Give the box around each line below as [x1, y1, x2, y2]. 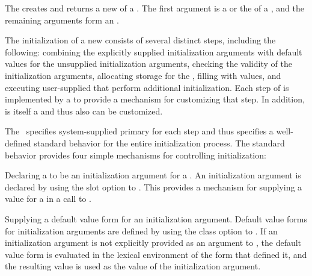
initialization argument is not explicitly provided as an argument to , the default [5, 236, 302, 249]
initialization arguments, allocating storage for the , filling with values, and [5, 69, 281, 81]
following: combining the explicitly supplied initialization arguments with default [5, 45, 302, 58]
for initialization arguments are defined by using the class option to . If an [5, 224, 278, 237]
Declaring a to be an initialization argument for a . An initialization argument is [5, 169, 301, 181]
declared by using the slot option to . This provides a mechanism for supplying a [5, 180, 302, 193]
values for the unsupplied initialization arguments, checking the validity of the [5, 57, 292, 70]
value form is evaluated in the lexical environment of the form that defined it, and [5, 248, 307, 260]
